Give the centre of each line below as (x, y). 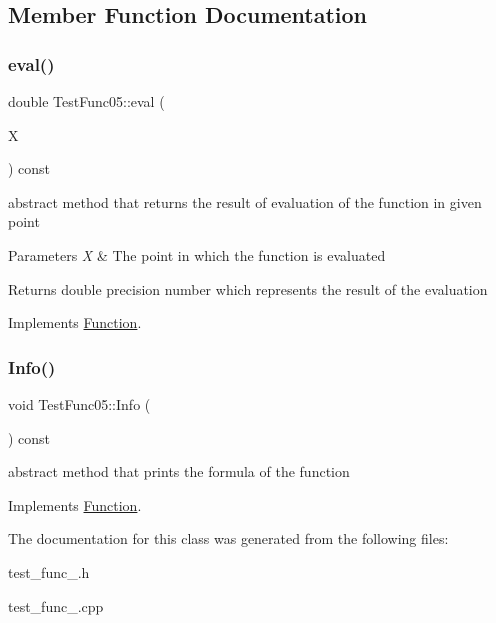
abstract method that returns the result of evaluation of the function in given (245, 201)
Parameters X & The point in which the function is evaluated (197, 254)
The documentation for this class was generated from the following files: (228, 538)
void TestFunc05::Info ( (79, 403)
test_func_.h (49, 571)
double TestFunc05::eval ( (86, 101)
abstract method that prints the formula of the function (179, 471)
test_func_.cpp (56, 605)
